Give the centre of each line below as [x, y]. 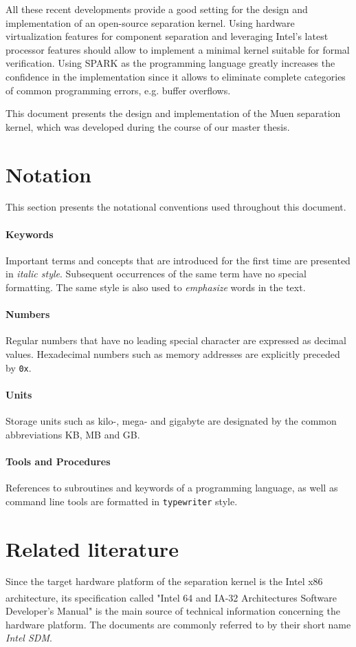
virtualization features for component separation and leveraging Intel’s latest [167, 36]
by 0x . [19, 367]
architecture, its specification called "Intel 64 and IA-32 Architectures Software [171, 597]
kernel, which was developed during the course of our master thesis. [148, 126]
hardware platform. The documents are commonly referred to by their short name [178, 624]
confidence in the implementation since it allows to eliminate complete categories [176, 76]
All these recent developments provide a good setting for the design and [157, 9]
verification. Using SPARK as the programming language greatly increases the [170, 63]
